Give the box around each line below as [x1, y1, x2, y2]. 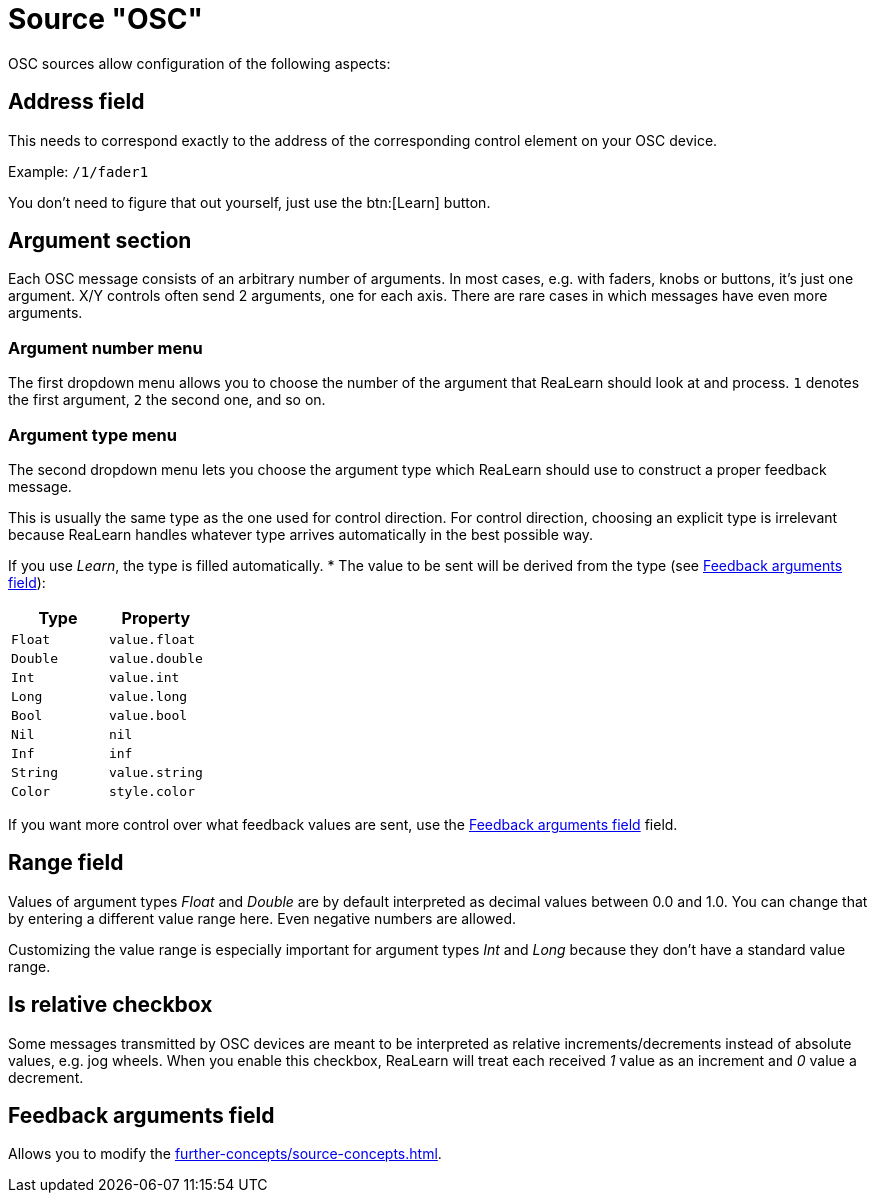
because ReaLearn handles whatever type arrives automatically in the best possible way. [8, 525, 594, 543]
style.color [108, 783, 196, 799]
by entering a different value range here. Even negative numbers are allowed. [8, 909, 517, 927]
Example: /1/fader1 [8, 162, 149, 180]
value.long [108, 688, 188, 704]
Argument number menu [8, 337, 203, 358]
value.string [108, 764, 203, 780]
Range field [8, 850, 124, 876]
